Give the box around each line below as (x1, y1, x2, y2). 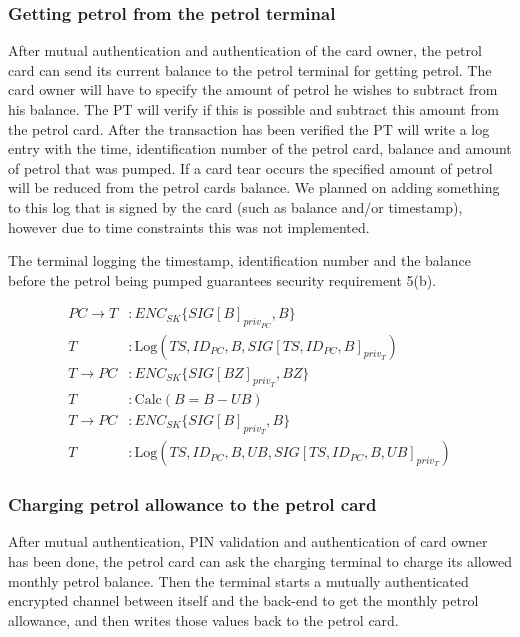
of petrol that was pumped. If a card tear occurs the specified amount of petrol (8, 157, 493, 178)
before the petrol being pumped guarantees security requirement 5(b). (8, 269, 437, 290)
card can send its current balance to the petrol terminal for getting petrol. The (8, 59, 492, 80)
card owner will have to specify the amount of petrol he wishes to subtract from (8, 79, 498, 100)
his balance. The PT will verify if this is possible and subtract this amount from (8, 99, 499, 119)
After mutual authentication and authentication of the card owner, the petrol (8, 40, 482, 61)
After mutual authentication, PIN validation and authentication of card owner (8, 531, 488, 552)
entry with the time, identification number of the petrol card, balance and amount (8, 138, 512, 159)
